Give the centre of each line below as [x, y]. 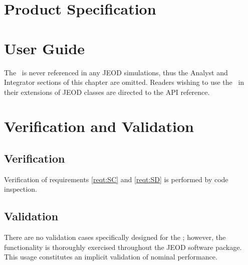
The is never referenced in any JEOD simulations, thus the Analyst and [116, 72]
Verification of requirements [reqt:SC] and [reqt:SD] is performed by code [116, 179]
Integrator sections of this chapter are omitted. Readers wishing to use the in [124, 82]
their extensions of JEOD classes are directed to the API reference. [107, 92]
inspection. [21, 189]
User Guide [45, 48]
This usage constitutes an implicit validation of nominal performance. [111, 257]
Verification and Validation [99, 126]
